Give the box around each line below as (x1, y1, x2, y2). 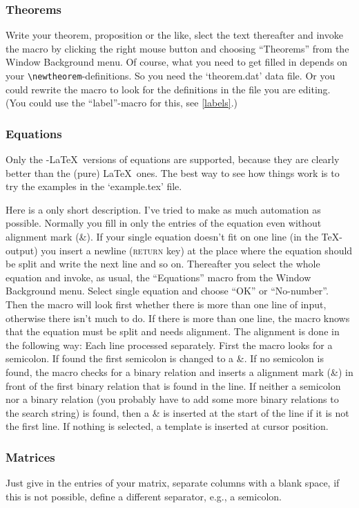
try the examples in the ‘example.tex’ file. (6, 179, 182, 194)
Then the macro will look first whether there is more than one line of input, (6, 297, 327, 311)
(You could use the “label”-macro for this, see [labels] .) (6, 95, 237, 110)
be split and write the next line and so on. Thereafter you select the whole (6, 256, 320, 271)
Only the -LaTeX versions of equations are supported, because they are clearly (6, 152, 340, 167)
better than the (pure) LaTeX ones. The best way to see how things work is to (6, 165, 340, 180)
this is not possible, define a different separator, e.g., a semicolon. (6, 489, 282, 503)
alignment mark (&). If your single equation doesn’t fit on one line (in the (6, 229, 318, 244)
